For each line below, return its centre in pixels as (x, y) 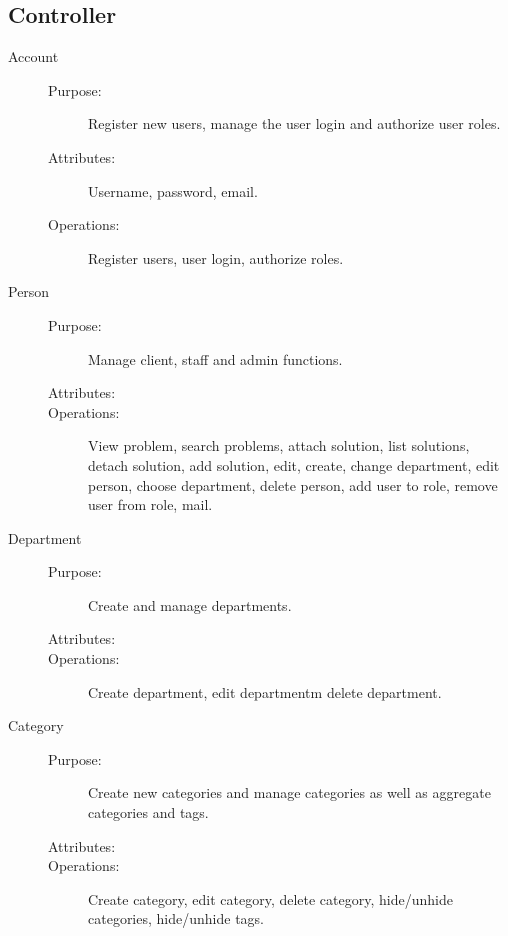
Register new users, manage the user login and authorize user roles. (294, 123)
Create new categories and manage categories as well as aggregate (289, 792)
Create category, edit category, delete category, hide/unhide (270, 898)
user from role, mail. (150, 504)
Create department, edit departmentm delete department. (265, 691)
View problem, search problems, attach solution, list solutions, (279, 445)
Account (33, 56)
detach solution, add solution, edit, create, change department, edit (294, 464)
